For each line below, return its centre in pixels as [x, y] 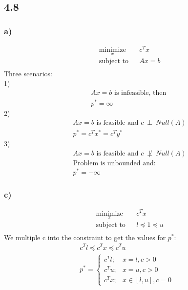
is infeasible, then [140, 93]
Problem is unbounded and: [114, 164]
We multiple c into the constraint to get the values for [85, 237]
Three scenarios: [28, 74]
